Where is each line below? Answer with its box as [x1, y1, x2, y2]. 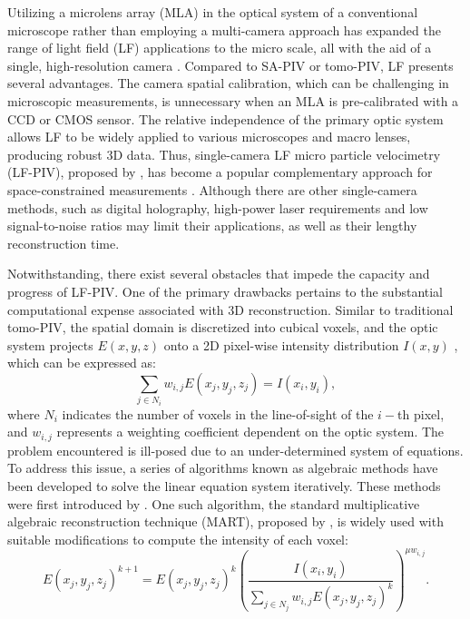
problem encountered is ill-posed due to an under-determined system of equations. [7, 440, 464, 459]
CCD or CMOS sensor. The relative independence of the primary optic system [7, 109, 444, 128]
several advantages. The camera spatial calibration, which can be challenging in [7, 74, 449, 93]
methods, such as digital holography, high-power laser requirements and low [7, 198, 428, 217]
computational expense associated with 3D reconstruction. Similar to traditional [7, 300, 454, 319]
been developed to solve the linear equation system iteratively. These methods [7, 477, 441, 496]
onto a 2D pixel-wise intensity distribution [163, 335, 399, 354]
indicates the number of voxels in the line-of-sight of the [62, 404, 374, 423]
